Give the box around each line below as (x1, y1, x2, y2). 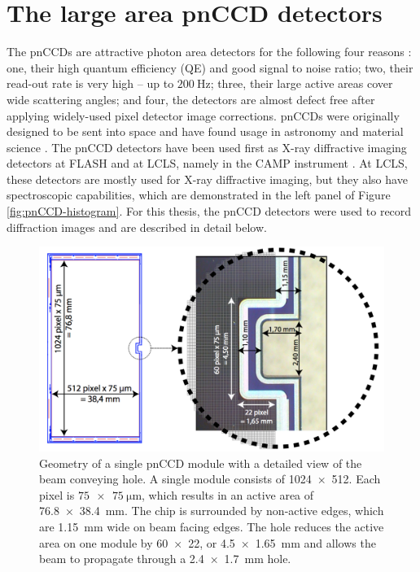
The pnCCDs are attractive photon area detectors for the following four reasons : (7, 43, 412, 60)
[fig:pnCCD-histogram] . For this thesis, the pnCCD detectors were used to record (7, 203, 412, 220)
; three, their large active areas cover (210, 75, 393, 92)
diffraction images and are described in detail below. (7, 218, 267, 235)
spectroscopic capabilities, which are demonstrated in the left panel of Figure (7, 186, 391, 203)
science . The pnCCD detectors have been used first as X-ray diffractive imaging (7, 138, 407, 155)
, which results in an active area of (142, 486, 314, 503)
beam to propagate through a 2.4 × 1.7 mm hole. (39, 550, 291, 567)
